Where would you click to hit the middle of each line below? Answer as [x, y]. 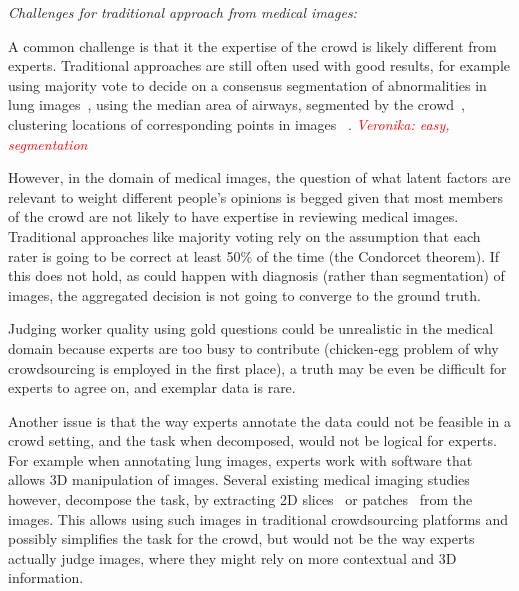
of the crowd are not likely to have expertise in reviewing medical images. [233, 216]
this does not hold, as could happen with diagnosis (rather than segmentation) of [256, 275]
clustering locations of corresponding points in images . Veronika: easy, [229, 123]
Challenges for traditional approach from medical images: [182, 12]
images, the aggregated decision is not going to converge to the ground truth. [244, 294]
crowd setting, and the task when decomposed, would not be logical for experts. [252, 440]
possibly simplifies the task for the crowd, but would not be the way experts [241, 538]
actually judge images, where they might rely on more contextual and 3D [232, 557]
